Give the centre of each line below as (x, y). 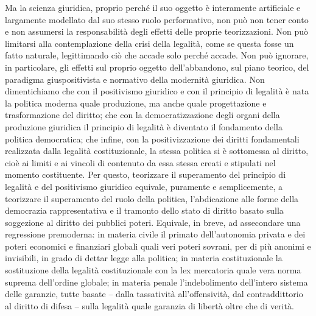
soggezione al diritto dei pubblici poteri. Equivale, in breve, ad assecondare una (153, 222)
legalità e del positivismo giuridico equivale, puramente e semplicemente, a (144, 186)
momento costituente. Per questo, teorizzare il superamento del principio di (146, 174)
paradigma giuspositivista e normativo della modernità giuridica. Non (135, 79)
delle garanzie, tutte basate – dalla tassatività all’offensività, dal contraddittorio (154, 294)
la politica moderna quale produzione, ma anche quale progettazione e (136, 103)
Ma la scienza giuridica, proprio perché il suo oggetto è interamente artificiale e (153, 7)
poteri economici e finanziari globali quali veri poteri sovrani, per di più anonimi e (158, 246)
